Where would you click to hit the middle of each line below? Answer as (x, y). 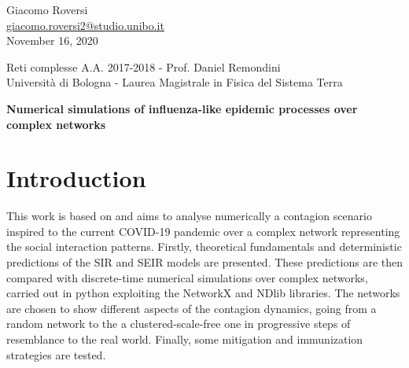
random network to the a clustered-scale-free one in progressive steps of (179, 324)
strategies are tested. (56, 354)
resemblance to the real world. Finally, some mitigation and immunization (185, 339)
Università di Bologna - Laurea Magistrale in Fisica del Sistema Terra (175, 82)
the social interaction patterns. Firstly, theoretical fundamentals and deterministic (204, 247)
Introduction (76, 178)
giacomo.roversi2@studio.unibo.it (85, 25)
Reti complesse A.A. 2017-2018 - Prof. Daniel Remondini (144, 66)
